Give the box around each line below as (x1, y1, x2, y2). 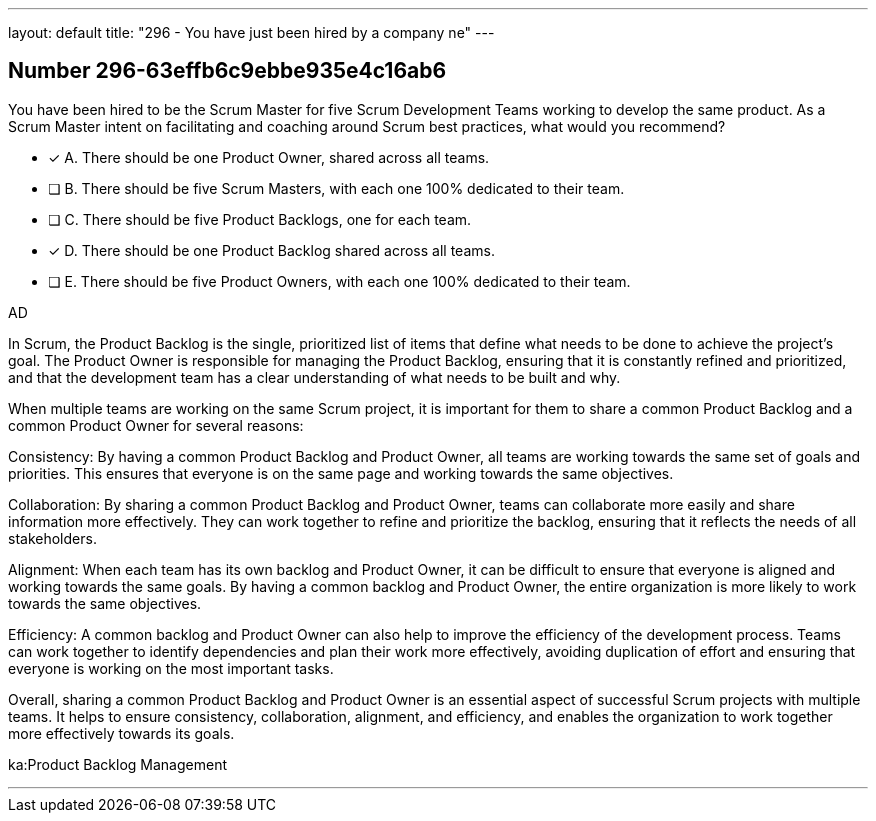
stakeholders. (8, 529, 97, 547)
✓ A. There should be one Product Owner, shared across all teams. (48, 148, 490, 166)
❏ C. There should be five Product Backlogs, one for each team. (48, 210, 472, 228)
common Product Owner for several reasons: (8, 416, 304, 434)
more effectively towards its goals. (8, 724, 235, 742)
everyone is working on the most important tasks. (8, 659, 334, 677)
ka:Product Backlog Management (8, 755, 227, 773)
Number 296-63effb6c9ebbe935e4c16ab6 (8, 58, 447, 84)
